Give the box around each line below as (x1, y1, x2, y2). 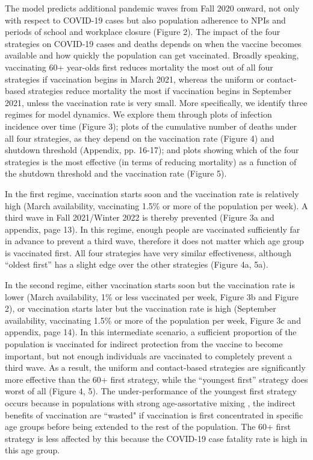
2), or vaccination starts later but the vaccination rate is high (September (5, 302, 276, 315)
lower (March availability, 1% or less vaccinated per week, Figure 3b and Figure (5, 290, 299, 303)
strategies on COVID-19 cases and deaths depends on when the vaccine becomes (5, 37, 302, 49)
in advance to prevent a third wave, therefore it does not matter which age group (5, 235, 304, 247)
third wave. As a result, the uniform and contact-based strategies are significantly (5, 361, 306, 374)
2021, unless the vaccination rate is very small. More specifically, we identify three (5, 96, 308, 109)
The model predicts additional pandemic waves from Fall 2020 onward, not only (5, 2, 300, 14)
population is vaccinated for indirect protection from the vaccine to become (5, 338, 283, 350)
